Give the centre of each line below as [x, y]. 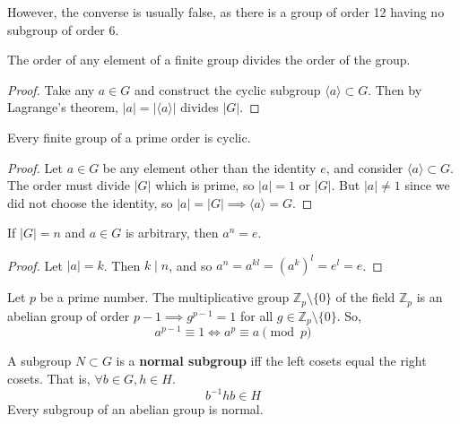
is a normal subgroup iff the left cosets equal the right [271, 361]
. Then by [395, 89]
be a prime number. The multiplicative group [165, 297]
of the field [365, 297]
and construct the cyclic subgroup [228, 89]
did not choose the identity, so [90, 202]
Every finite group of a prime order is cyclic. [129, 137]
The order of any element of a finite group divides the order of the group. [209, 60]
